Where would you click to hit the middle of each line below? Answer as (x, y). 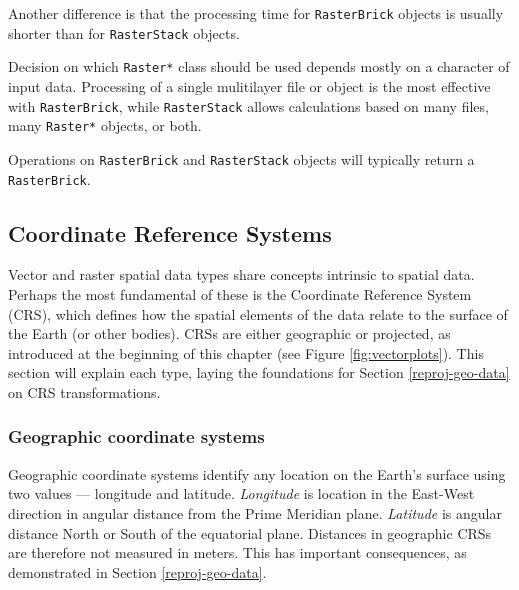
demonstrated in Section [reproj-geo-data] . (137, 571)
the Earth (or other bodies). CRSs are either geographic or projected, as (229, 333)
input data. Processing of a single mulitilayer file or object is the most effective (249, 85)
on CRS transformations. (84, 391)
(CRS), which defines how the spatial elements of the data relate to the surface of (258, 313)
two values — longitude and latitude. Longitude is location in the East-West (241, 493)
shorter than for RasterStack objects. (124, 32)
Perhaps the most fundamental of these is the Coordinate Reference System (240, 293)
